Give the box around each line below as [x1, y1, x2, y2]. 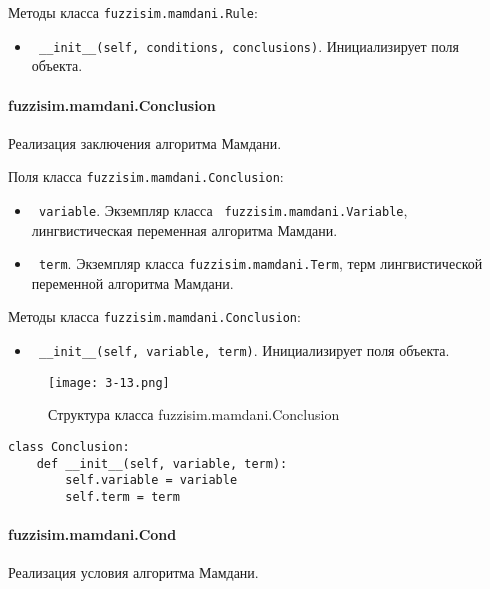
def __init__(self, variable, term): [36, 456, 288, 471]
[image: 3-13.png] [48, 375, 170, 390]
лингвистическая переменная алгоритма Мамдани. [31, 219, 338, 240]
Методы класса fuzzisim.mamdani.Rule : [8, 2, 258, 22]
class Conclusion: [8, 440, 130, 455]
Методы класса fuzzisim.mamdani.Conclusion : [8, 306, 301, 327]
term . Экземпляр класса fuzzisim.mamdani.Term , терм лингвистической [38, 253, 483, 274]
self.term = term [65, 489, 180, 504]
